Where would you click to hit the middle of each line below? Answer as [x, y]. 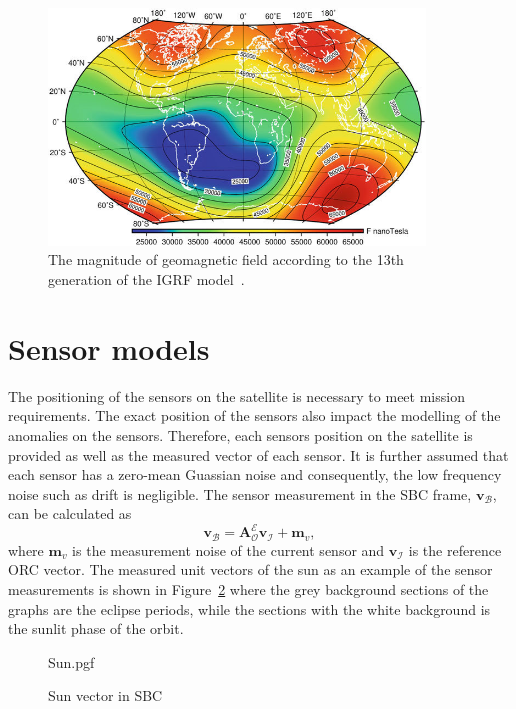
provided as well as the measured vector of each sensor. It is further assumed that [258, 454]
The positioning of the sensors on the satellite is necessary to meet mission [236, 395]
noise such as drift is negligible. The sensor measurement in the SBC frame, [240, 493]
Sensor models [109, 347]
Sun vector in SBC [105, 695]
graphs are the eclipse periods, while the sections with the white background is [249, 608]
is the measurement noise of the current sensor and [228, 549]
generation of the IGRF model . [146, 279]
